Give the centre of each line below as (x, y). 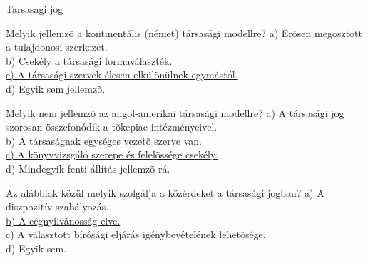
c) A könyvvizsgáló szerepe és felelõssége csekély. (112, 154)
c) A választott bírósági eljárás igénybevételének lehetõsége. (136, 234)
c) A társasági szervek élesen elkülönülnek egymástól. (122, 75)
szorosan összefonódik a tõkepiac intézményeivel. (112, 127)
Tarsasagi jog (35, 9)
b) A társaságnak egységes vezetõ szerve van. (104, 140)
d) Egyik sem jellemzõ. (56, 88)
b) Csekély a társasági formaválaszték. (89, 60)
